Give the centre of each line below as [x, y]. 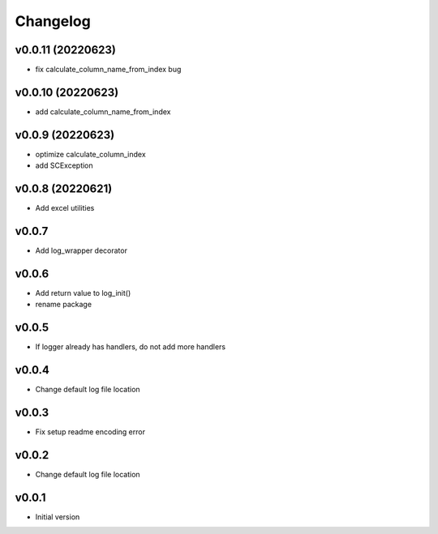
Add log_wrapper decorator [81, 250]
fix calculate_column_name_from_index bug [108, 70]
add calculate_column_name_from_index [103, 111]
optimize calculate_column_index [90, 154]
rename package [64, 305]
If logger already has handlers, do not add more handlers [131, 347]
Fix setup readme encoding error [90, 432]
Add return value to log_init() [83, 293]
